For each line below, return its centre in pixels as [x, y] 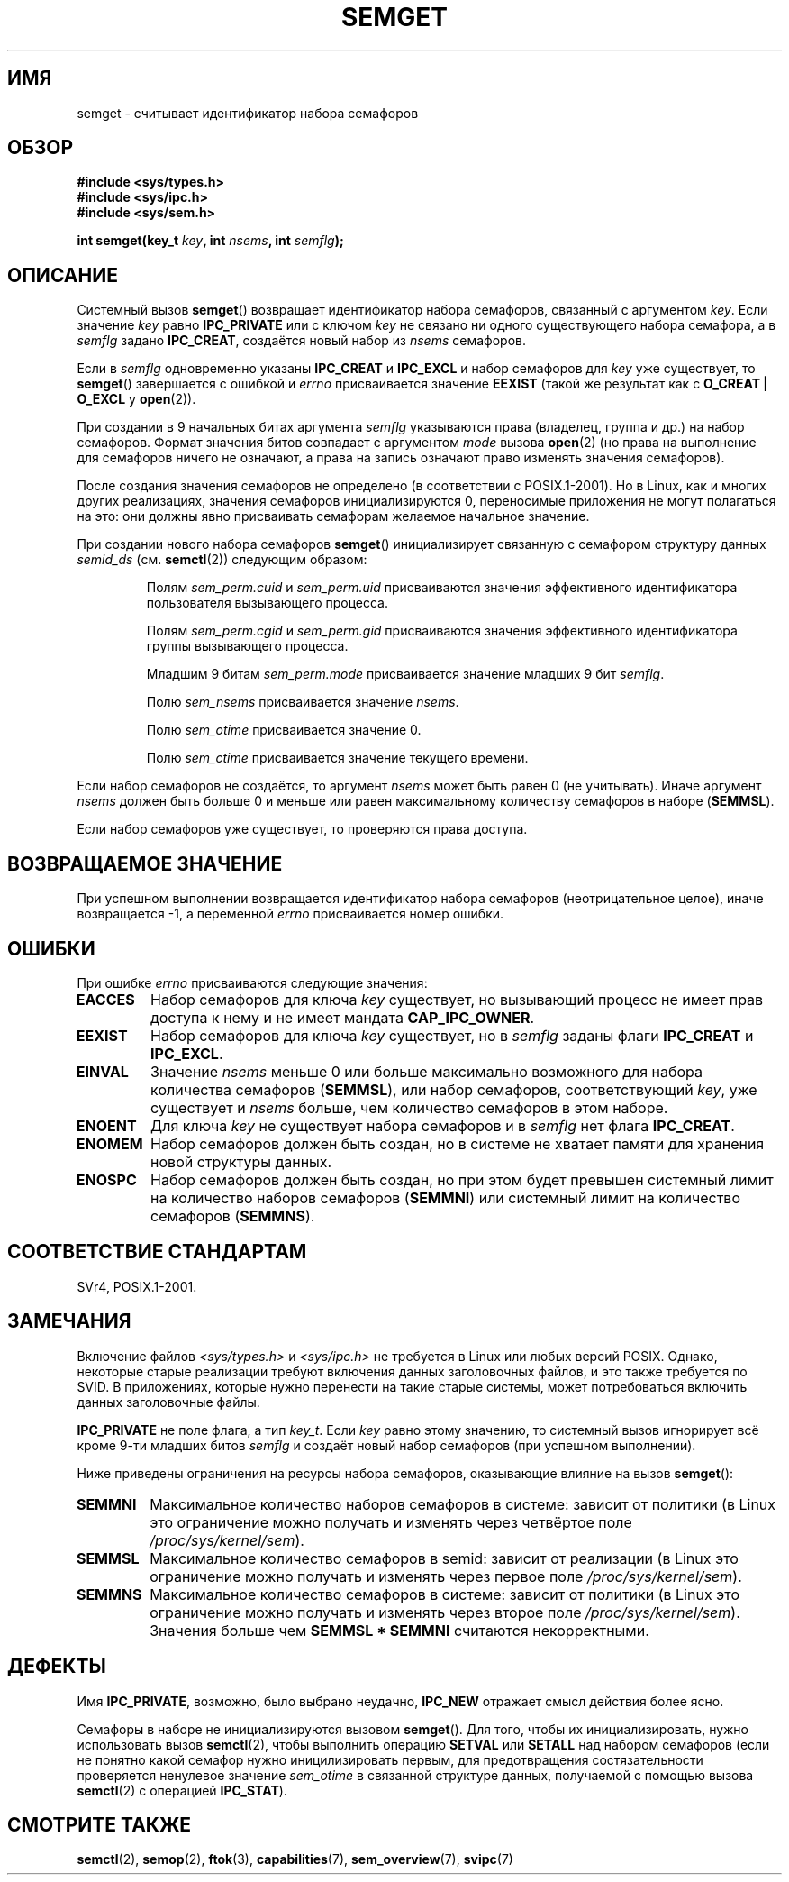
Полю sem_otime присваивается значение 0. [284, 730]
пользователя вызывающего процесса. [268, 603]
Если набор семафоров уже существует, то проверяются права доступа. [302, 829]
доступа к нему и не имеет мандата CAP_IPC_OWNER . [343, 1017]
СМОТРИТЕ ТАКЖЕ [100, 1824]
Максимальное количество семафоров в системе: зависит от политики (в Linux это [445, 1594]
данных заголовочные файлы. [168, 1402]
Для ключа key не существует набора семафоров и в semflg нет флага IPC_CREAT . [443, 1125]
